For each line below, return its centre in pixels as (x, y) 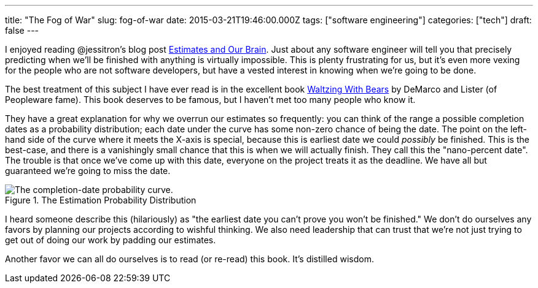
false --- (22, 30)
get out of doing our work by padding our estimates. (111, 240)
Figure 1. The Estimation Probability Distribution (101, 200)
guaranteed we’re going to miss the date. (88, 171)
